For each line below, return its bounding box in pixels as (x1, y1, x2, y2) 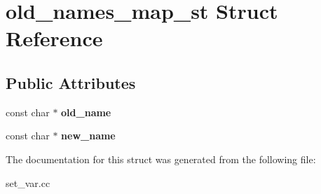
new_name (61, 128, 116, 143)
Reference (6, 24, 103, 53)
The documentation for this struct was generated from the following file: (6, 151, 316, 166)
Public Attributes (6, 71, 136, 93)
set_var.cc (6, 175, 50, 190)
